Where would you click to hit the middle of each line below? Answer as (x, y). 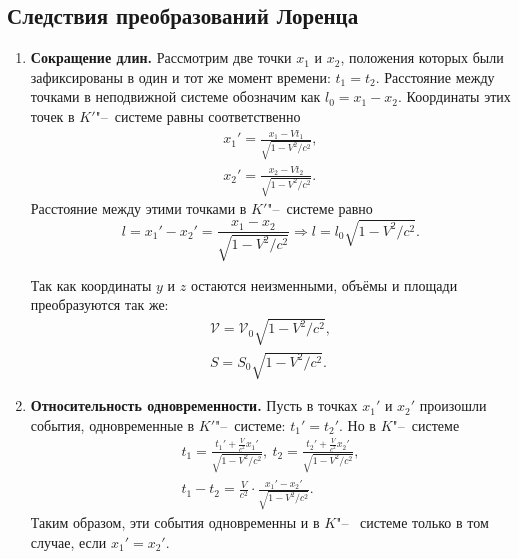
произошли (453, 405)
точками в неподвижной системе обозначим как (175, 96)
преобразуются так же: (99, 304)
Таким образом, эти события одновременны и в (175, 522)
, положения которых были (422, 57)
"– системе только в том (412, 522)
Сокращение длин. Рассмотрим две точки (161, 57)
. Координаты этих (454, 96)
